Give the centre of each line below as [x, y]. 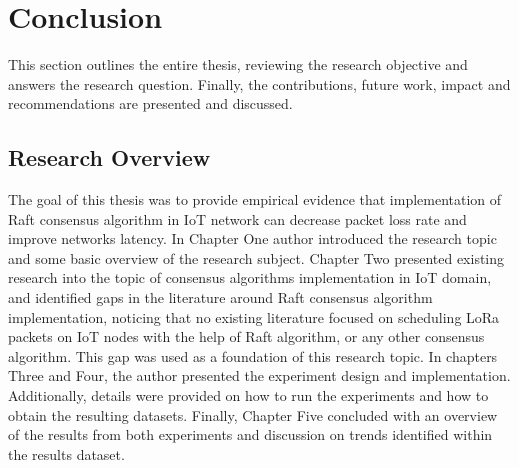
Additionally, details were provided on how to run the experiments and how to [248, 395]
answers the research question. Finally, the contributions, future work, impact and [259, 83]
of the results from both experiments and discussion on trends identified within [250, 434]
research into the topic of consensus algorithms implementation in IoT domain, [250, 277]
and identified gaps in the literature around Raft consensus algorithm [220, 297]
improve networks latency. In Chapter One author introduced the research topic [252, 238]
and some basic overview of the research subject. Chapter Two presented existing [256, 257]
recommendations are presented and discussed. [150, 103]
